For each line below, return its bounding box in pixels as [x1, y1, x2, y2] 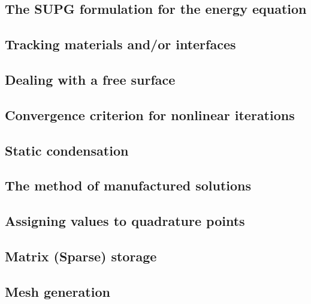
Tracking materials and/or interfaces [5, 35, 236, 53]
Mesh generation [5, 282, 110, 300]
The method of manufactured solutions [5, 176, 252, 195]
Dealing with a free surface [5, 70, 176, 88]
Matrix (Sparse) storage [5, 246, 157, 265]
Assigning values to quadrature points [5, 211, 245, 230]
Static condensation [5, 141, 129, 159]
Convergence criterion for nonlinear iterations [5, 105, 295, 124]
